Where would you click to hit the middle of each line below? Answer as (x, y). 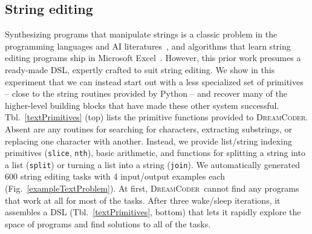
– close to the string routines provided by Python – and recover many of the (146, 93)
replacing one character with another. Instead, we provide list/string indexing (148, 141)
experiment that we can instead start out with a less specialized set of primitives (154, 81)
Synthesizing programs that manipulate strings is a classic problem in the (141, 34)
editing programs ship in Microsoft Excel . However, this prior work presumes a (153, 58)
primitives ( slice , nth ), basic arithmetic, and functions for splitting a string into (155, 153)
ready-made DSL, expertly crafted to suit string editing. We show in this (140, 69)
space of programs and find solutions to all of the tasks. (108, 223)
